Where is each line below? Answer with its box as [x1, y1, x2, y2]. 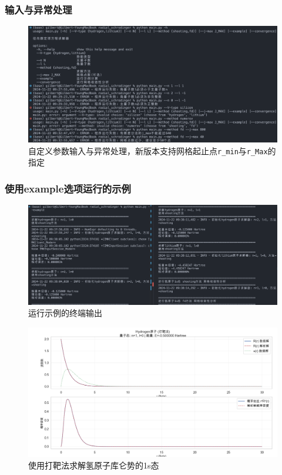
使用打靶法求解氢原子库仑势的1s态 [28, 459, 159, 471]
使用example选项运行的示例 [5, 181, 131, 195]
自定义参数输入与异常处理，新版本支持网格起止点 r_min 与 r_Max [28, 144, 268, 157]
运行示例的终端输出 [28, 307, 102, 319]
